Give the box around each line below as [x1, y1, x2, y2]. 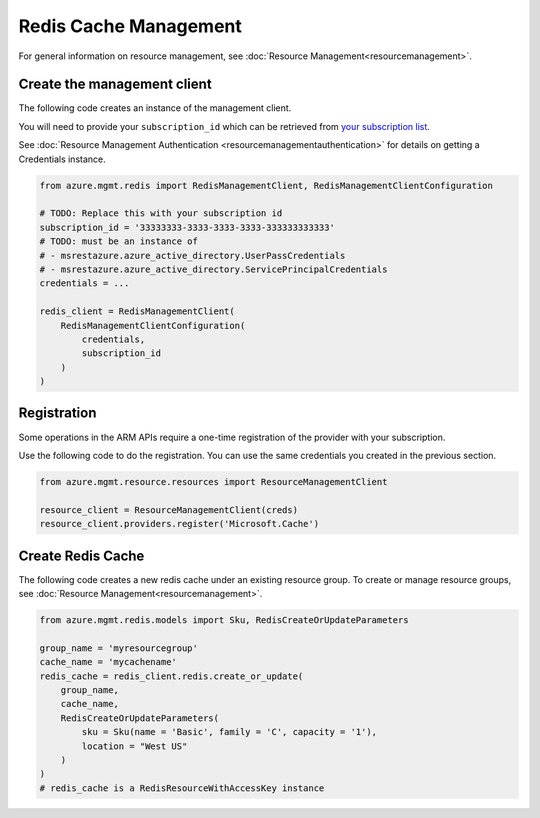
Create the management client [18, 76, 212, 93]
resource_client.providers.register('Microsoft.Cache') [39, 518, 320, 530]
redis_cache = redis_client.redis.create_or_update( [39, 670, 304, 682]
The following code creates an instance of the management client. [18, 102, 292, 114]
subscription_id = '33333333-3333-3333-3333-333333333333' [39, 221, 335, 233]
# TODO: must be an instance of [39, 236, 199, 247]
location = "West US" [81, 740, 188, 752]
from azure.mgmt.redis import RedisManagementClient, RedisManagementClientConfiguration [39, 180, 494, 191]
